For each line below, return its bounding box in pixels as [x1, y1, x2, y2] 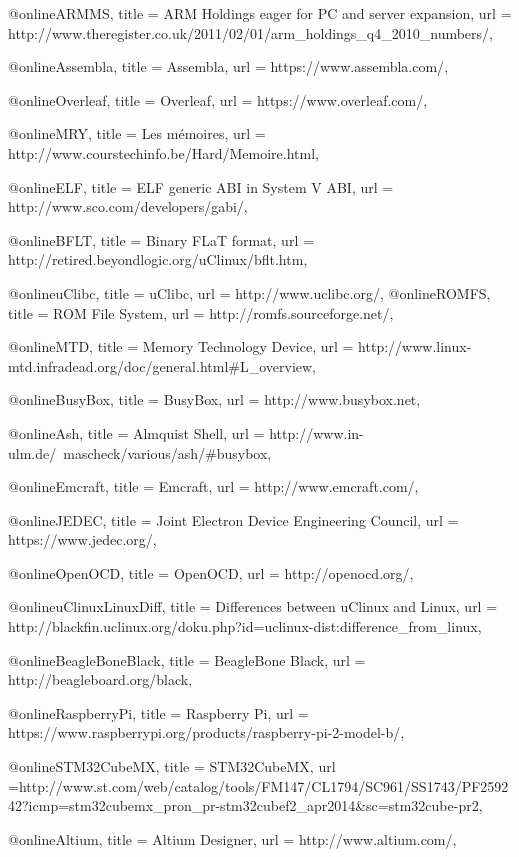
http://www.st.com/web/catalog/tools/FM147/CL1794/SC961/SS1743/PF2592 [18, 775, 509, 796]
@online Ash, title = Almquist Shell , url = [8, 422, 265, 443]
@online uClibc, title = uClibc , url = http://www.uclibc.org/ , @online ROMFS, [8, 282, 491, 303]
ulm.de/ [8, 442, 57, 463]
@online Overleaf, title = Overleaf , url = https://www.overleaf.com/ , [8, 89, 428, 110]
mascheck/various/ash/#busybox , [63, 442, 272, 463]
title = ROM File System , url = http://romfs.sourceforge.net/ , [8, 302, 394, 323]
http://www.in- [269, 422, 364, 443]
